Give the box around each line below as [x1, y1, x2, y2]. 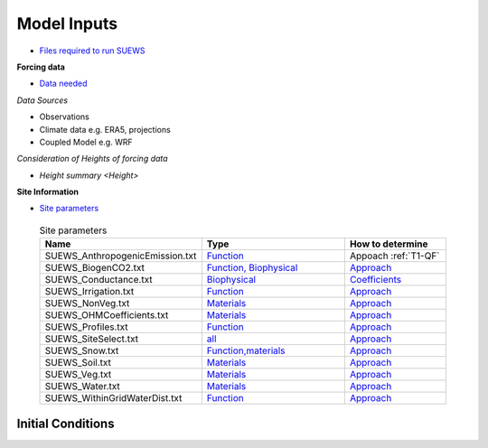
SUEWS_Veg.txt [44, 369, 112, 381]
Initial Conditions [16, 415, 115, 431]
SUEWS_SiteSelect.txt [44, 332, 139, 345]
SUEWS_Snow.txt [44, 344, 119, 357]
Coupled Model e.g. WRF [39, 136, 133, 147]
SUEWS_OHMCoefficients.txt [44, 309, 169, 322]
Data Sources [16, 95, 68, 106]
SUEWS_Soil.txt [44, 357, 112, 369]
